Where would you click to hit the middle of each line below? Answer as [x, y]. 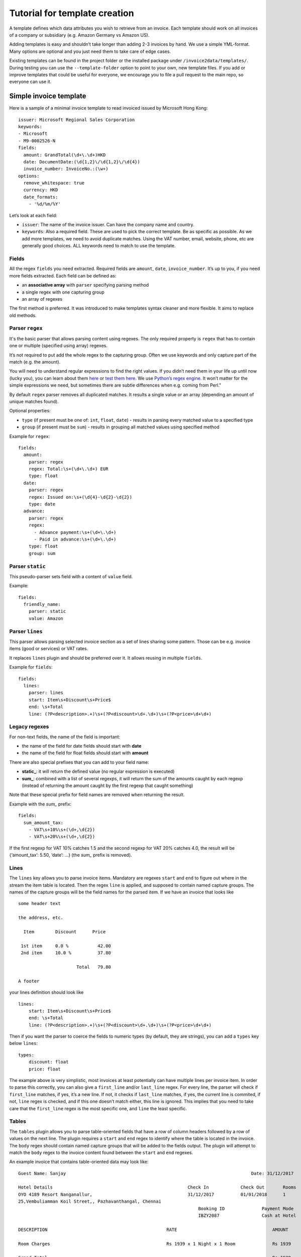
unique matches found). [34, 401]
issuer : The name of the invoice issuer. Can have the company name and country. [108, 225]
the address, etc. [41, 918]
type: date [42, 504]
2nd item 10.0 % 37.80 [66, 953]
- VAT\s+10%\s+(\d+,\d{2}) [62, 829]
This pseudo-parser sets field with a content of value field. [71, 576]
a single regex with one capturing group [63, 292]
